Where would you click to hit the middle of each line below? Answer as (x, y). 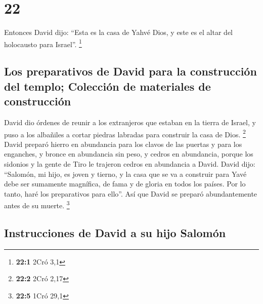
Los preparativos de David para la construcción (130, 71)
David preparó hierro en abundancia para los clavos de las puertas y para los (123, 144)
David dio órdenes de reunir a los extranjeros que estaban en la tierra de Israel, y (130, 122)
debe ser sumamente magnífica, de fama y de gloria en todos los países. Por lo (125, 184)
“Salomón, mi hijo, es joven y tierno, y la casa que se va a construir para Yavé (125, 174)
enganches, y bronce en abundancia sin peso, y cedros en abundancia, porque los (129, 154)
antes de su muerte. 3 (37, 205)
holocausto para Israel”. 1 (43, 43)
